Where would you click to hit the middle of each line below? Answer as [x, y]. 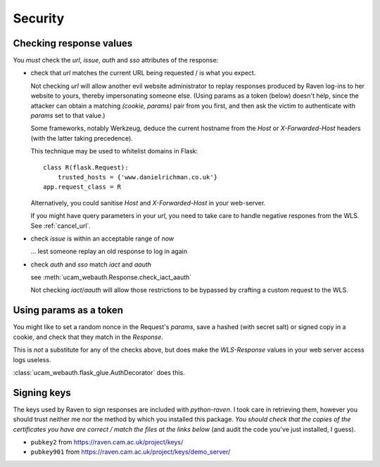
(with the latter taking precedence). [82, 138]
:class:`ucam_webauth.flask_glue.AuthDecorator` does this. [99, 372]
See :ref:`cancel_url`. [61, 226]
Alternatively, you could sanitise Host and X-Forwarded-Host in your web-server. [148, 203]
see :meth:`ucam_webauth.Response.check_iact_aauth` [111, 277]
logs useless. [32, 359]
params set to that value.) [68, 115]
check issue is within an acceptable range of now [102, 238]
